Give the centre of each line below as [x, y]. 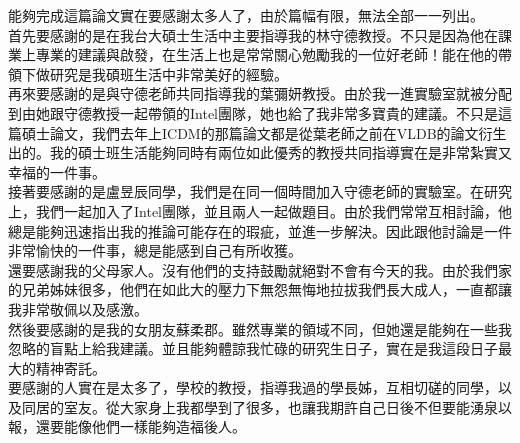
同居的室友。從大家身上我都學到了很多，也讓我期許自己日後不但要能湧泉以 [266, 406]
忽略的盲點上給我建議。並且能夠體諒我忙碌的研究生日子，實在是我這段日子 [253, 348]
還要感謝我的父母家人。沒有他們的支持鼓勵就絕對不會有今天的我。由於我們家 [260, 269]
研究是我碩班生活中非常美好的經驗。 [168, 73]
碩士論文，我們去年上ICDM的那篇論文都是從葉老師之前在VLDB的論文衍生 [264, 132]
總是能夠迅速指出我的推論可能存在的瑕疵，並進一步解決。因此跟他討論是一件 [260, 230]
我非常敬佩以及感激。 [78, 308]
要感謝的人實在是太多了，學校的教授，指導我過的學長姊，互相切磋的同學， [253, 387]
